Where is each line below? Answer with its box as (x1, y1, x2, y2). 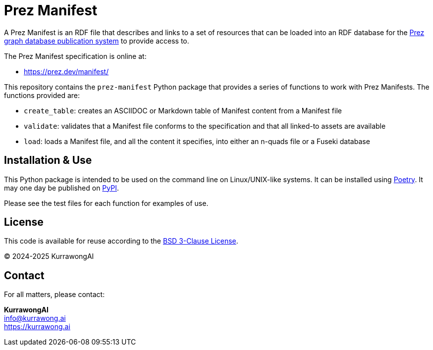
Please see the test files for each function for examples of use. (4, 199, 209, 207)
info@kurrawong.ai (4, 314, 66, 323)
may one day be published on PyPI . (4, 183, 119, 192)
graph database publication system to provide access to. (4, 36, 189, 45)
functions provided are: (4, 91, 80, 100)
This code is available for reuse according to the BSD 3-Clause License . (4, 237, 238, 246)
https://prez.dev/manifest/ (24, 67, 109, 76)
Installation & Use (4, 154, 92, 167)
